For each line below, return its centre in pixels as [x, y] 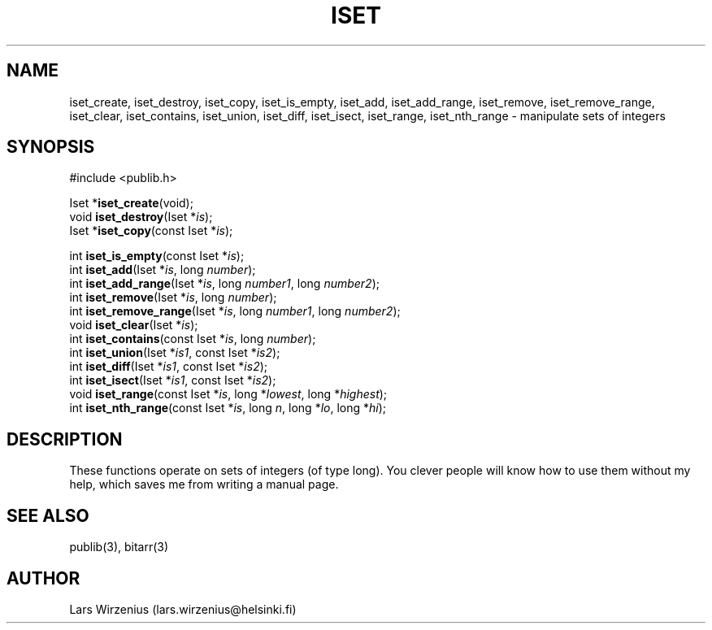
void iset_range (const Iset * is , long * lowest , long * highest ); [228, 394]
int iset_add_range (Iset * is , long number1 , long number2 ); [224, 284]
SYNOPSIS [51, 147]
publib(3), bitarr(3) [119, 547]
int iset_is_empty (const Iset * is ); [157, 256]
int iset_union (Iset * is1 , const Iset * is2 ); [175, 353]
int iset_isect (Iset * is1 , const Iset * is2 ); [173, 380]
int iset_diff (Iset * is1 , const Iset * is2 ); [169, 367]
